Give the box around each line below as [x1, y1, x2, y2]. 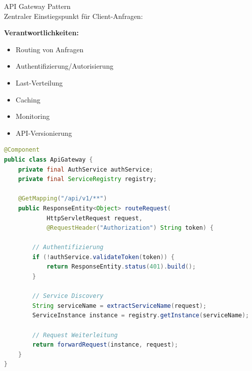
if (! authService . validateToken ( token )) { [32, 253, 175, 261]
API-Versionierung [15, 127, 72, 138]
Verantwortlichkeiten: [4, 27, 79, 38]
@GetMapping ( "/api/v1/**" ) [18, 195, 107, 202]
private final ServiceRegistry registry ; [18, 176, 157, 183]
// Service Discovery [32, 292, 104, 300]
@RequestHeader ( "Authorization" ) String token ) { [46, 224, 214, 232]
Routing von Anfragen [15, 44, 84, 54]
